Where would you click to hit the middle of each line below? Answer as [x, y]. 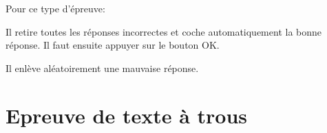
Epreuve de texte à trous [127, 115]
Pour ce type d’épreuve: [55, 8]
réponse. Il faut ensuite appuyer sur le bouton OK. [113, 45]
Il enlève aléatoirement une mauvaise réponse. [102, 68]
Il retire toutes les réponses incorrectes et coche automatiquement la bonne [164, 31]
